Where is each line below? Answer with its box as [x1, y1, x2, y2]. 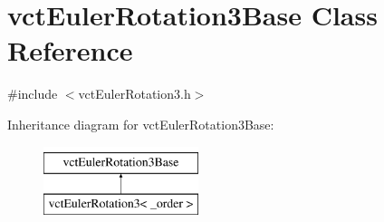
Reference [7, 32, 133, 69]
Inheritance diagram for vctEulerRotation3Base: [7, 114, 274, 133]
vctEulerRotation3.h [78, 84, 191, 103]
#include [7, 84, 58, 103]
